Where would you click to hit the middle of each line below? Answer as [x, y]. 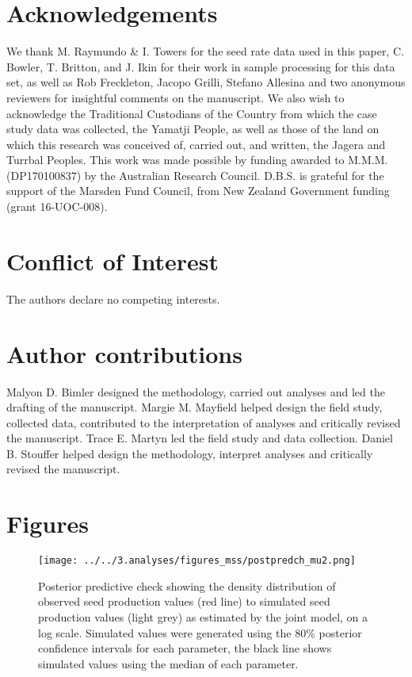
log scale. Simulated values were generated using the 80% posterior [200, 632]
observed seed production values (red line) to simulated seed [184, 601]
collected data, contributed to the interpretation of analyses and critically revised [204, 422]
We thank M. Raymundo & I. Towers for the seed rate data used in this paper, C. [205, 51]
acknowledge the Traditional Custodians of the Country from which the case [192, 113]
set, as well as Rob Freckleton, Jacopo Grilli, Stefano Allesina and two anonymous [206, 82]
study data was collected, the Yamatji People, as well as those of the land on [193, 129]
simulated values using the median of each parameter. [168, 663]
